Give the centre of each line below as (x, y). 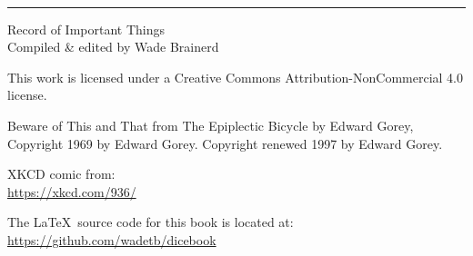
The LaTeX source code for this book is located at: (151, 222)
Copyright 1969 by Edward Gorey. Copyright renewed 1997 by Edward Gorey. (225, 143)
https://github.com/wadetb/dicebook (112, 239)
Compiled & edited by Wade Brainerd (113, 47)
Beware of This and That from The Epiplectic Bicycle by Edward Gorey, (211, 125)
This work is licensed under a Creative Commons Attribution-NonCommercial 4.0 (235, 77)
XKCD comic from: (61, 174)
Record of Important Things (86, 29)
